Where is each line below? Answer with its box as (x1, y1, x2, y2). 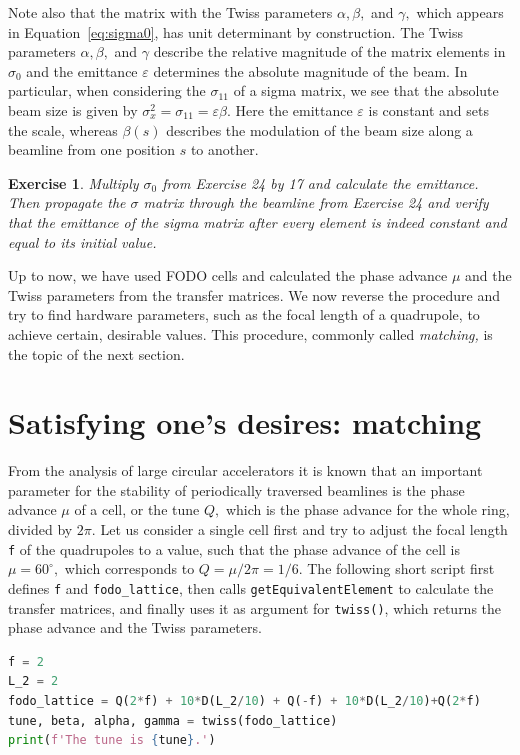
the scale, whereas (8, 119, 118, 140)
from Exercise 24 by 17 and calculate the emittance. (162, 172, 479, 193)
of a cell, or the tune (74, 499, 200, 520)
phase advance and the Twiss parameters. (8, 617, 262, 638)
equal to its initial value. (8, 231, 157, 252)
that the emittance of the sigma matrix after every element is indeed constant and (8, 211, 507, 232)
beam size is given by (8, 99, 138, 120)
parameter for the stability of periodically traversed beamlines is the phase (8, 479, 465, 500)
